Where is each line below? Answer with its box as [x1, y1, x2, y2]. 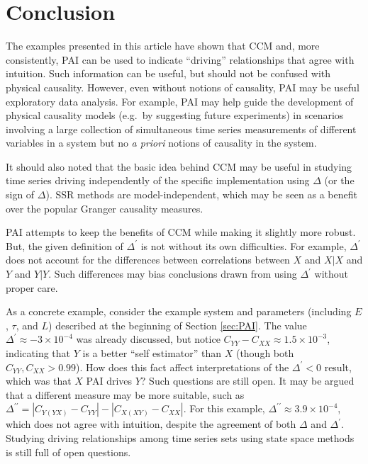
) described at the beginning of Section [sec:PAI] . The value [48, 317, 307, 332]
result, [324, 359, 352, 374]
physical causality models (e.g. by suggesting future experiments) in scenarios [6, 108, 344, 123]
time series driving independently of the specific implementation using [6, 173, 310, 188]
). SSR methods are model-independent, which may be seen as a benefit [45, 187, 357, 202]
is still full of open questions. [6, 444, 131, 459]
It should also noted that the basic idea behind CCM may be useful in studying [6, 159, 352, 174]
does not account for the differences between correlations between [6, 252, 290, 267]
